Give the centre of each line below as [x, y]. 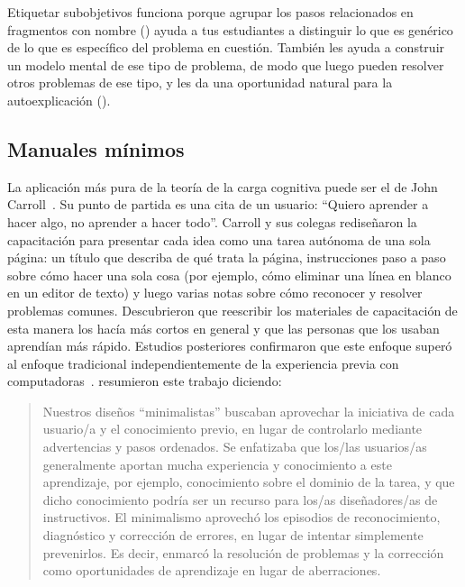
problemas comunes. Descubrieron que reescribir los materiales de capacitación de [232, 310]
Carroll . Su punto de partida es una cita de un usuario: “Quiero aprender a [218, 204]
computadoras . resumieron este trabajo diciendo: [145, 381]
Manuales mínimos [96, 148]
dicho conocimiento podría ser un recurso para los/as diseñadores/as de [240, 499]
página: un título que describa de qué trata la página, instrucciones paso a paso [227, 257]
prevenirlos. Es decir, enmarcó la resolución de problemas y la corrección [243, 552]
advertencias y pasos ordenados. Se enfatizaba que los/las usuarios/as [235, 447]
